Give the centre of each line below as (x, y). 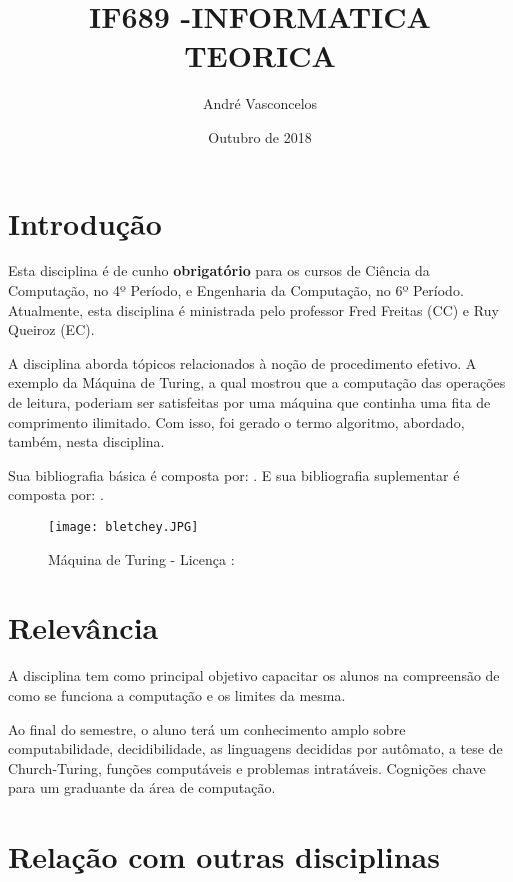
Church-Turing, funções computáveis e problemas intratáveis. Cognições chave (247, 767)
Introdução (85, 222)
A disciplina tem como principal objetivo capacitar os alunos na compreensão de (254, 675)
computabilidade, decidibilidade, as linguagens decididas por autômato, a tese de (255, 748)
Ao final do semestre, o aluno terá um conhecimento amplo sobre (207, 728)
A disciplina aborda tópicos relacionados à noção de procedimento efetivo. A (242, 362)
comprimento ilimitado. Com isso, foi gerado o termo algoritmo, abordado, (236, 421)
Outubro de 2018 (260, 136)
